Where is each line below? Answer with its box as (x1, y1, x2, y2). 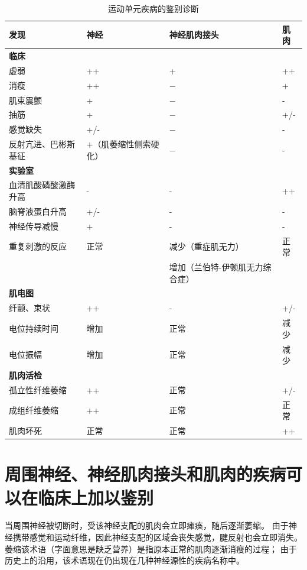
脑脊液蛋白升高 (9, 205, 67, 217)
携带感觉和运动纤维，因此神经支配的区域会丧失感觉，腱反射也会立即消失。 (12, 531, 302, 543)
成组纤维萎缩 (9, 404, 58, 416)
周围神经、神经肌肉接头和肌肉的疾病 (5, 462, 286, 486)
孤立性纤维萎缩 (9, 383, 67, 396)
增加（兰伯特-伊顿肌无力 (169, 260, 263, 273)
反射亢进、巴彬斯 (9, 138, 75, 150)
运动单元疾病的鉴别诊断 (108, 2, 199, 14)
